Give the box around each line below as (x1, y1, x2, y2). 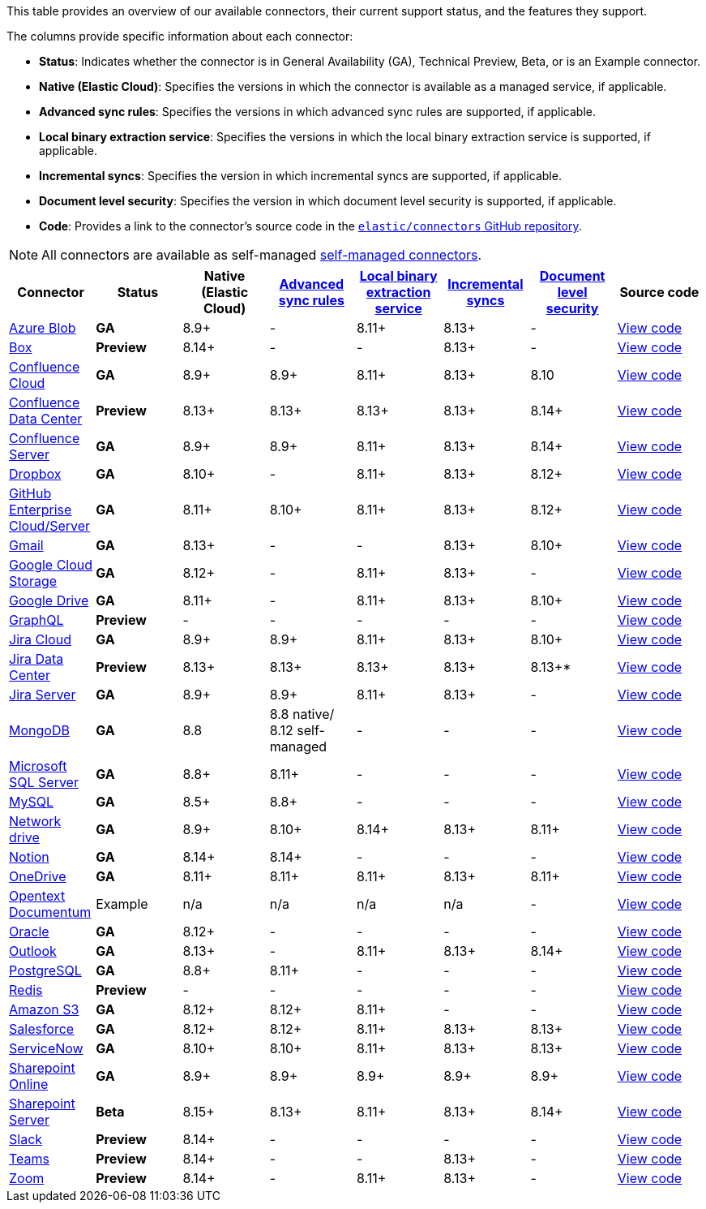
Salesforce (9, 1021, 75, 1037)
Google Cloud (9, 557, 93, 573)
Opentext (9, 888, 66, 904)
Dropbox (9, 466, 62, 482)
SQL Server (9, 774, 79, 790)
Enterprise (9, 501, 72, 518)
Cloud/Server (9, 518, 91, 534)
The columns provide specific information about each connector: (6, 29, 353, 43)
